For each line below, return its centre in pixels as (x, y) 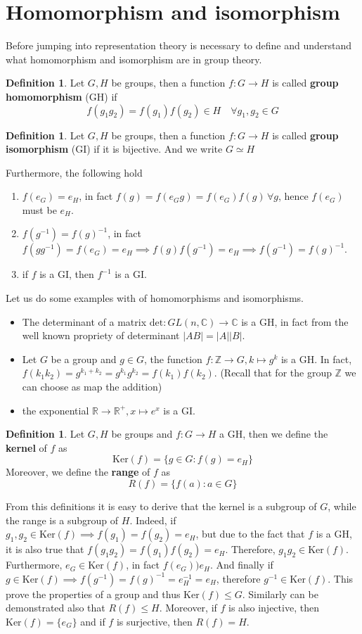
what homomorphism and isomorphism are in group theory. (134, 59)
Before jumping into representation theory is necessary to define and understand (179, 45)
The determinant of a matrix (84, 321)
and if (93, 621)
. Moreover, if (188, 608)
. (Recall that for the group (273, 373)
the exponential (56, 410)
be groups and (142, 434)
